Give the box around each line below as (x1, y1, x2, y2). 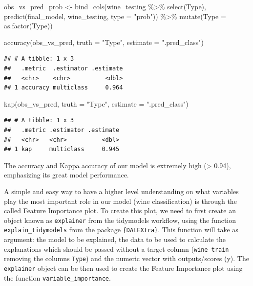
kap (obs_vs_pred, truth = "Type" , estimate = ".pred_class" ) (4, 98, 189, 109)
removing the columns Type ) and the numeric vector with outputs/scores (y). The (4, 253, 249, 264)
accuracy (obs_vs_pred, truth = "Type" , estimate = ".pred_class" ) (4, 37, 204, 47)
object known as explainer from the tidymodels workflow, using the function (4, 215, 236, 225)
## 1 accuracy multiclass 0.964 (4, 84, 123, 91)
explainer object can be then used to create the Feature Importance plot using (4, 263, 243, 273)
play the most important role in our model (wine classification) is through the (4, 196, 237, 206)
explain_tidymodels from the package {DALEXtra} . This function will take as (4, 224, 238, 235)
